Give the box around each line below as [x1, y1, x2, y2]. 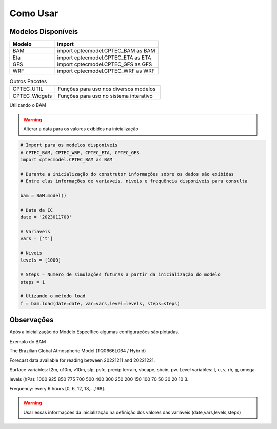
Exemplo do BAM [9, 338, 46, 344]
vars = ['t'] [20, 236, 53, 241]
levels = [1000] [20, 257, 62, 263]
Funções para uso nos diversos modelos [57, 85, 156, 92]
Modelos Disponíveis [9, 27, 78, 36]
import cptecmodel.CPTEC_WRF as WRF [57, 67, 155, 74]
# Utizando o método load [20, 293, 86, 299]
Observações [9, 315, 54, 324]
